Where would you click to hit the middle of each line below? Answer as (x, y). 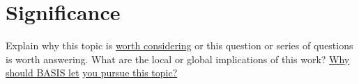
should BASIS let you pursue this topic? (92, 73)
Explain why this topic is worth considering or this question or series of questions (179, 45)
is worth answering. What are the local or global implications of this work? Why (178, 59)
